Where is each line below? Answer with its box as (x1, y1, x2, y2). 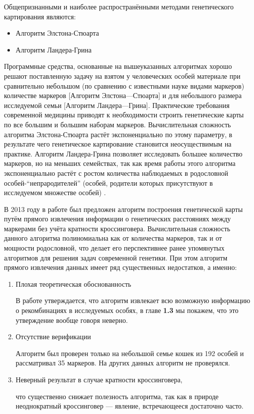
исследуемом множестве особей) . (4, 187, 106, 198)
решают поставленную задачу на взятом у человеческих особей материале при (4, 70, 241, 81)
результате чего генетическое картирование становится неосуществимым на (4, 139, 232, 149)
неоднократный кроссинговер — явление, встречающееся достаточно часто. (15, 401, 244, 411)
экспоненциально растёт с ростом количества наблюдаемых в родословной (4, 167, 228, 178)
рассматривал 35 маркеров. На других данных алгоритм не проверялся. (15, 358, 230, 368)
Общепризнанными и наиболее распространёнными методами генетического (4, 1, 234, 11)
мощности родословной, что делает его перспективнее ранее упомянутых (4, 243, 225, 253)
